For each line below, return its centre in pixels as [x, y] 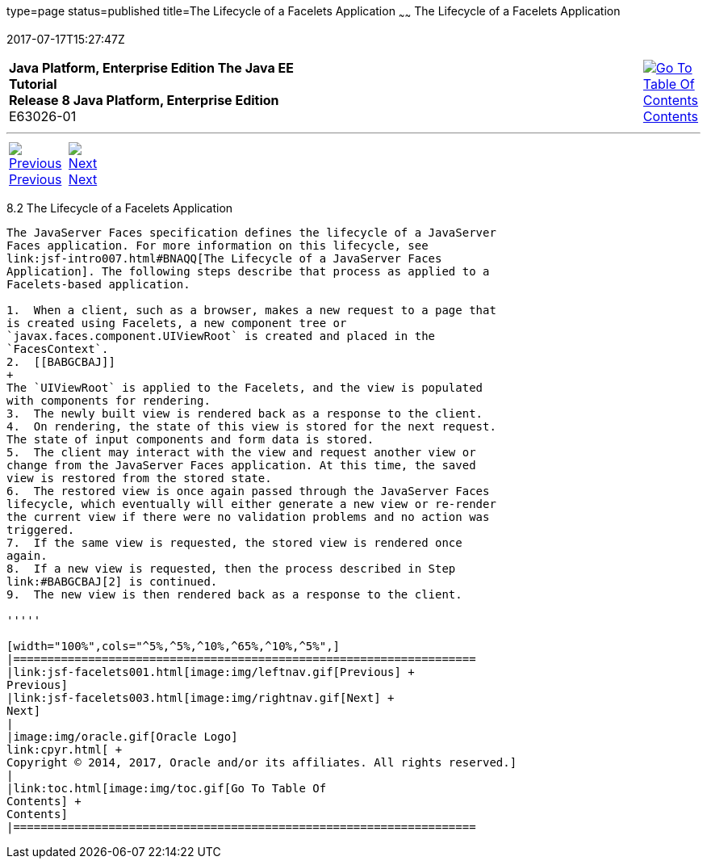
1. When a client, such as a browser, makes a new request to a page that [251, 310]
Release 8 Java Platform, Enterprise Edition [144, 100]
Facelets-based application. [98, 284]
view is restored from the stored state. [139, 478]
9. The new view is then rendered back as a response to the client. [234, 594]
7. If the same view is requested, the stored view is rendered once [234, 542]
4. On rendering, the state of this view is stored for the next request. [251, 426]
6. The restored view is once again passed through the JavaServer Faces [248, 491]
